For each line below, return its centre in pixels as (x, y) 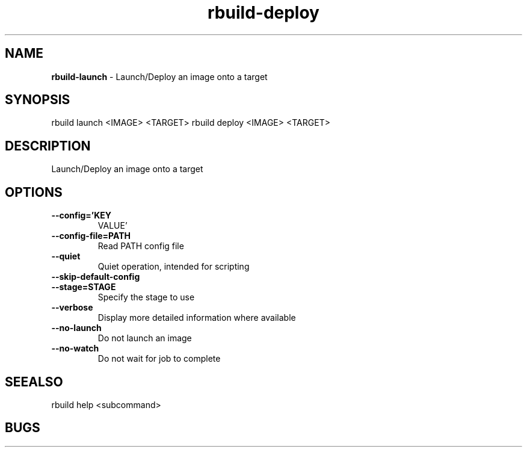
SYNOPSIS (38, 100)
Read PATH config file (141, 246)
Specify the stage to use (146, 297)
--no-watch (75, 348)
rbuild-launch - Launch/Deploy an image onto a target (159, 76)
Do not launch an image (145, 338)
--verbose (72, 308)
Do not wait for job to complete (159, 359)
